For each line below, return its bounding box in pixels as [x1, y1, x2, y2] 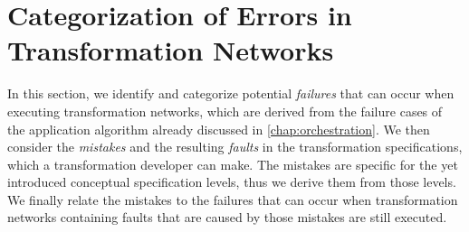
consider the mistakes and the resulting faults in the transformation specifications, [7, 137, 463, 156]
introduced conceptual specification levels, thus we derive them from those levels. [7, 172, 456, 191]
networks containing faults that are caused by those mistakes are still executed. [7, 208, 447, 227]
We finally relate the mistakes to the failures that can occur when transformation [7, 190, 458, 209]
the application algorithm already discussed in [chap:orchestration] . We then [7, 119, 430, 138]
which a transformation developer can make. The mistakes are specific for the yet [7, 154, 458, 173]
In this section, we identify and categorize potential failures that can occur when [7, 84, 455, 103]
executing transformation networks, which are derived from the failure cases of [7, 101, 443, 120]
